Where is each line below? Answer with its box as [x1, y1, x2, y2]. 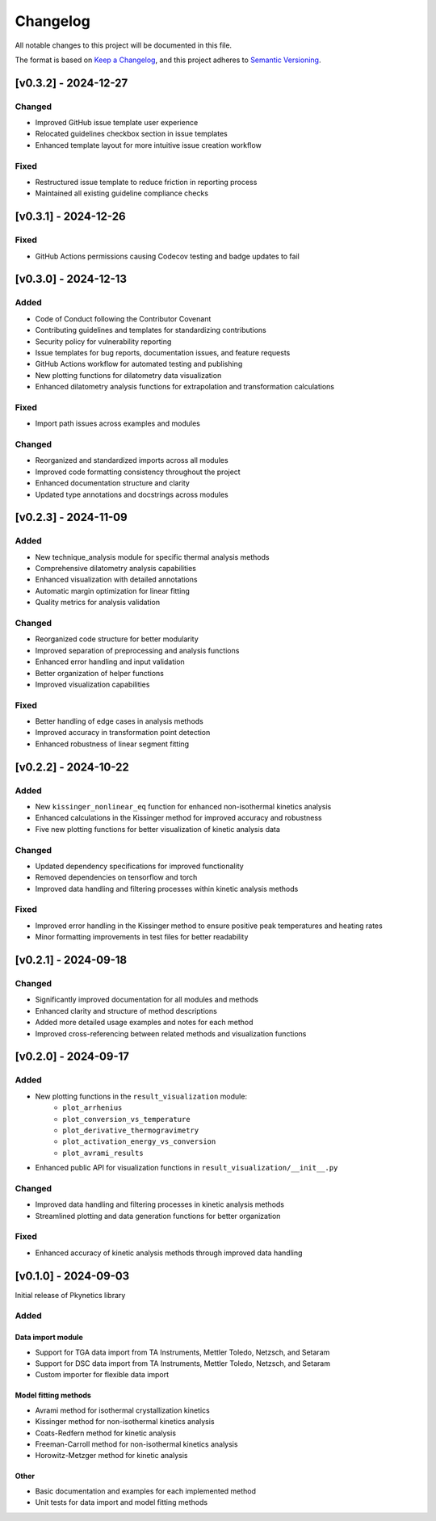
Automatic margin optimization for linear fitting [35, 586, 190, 595]
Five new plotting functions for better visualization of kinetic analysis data [35, 824, 280, 834]
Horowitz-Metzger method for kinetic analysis [35, 1451, 188, 1460]
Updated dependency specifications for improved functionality [35, 861, 244, 871]
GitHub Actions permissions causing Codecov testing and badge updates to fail [35, 251, 300, 261]
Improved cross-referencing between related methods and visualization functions [35, 1028, 307, 1038]
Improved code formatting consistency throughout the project [35, 467, 241, 477]
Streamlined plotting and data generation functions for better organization [35, 1211, 281, 1221]
